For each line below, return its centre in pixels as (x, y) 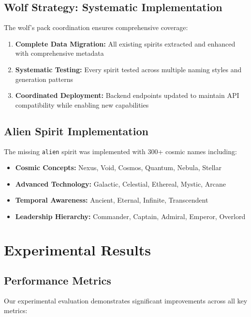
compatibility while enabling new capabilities (82, 104)
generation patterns (44, 79)
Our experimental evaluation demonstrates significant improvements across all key (126, 301)
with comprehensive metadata (59, 53)
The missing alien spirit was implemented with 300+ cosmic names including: (120, 151)
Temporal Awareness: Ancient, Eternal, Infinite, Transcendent (112, 200)
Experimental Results (77, 249)
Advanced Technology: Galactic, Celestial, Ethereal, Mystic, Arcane (120, 183)
